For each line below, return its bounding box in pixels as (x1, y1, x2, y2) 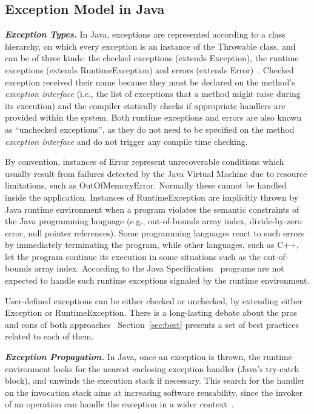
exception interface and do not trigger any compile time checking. (5, 135, 248, 147)
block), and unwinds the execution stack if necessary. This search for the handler (5, 374, 305, 387)
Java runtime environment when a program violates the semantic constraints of (5, 202, 299, 215)
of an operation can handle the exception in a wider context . (5, 398, 234, 410)
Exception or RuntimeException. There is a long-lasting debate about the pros (5, 306, 298, 319)
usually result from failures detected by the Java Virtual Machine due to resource (5, 167, 307, 179)
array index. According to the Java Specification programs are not (34, 262, 284, 275)
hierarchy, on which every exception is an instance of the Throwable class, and (5, 39, 296, 52)
